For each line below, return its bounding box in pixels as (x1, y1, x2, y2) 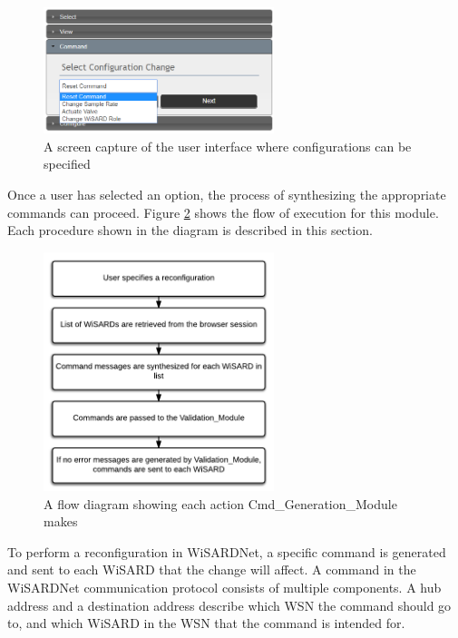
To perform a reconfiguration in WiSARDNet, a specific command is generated (7, 542, 446, 561)
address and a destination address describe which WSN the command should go (7, 595, 452, 614)
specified (44, 154, 91, 173)
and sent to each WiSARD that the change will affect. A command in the (7, 560, 416, 579)
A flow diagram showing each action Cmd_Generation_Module (44, 494, 397, 513)
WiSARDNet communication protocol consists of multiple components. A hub (7, 577, 442, 596)
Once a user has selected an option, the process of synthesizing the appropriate (7, 185, 446, 204)
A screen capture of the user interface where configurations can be (44, 136, 412, 155)
